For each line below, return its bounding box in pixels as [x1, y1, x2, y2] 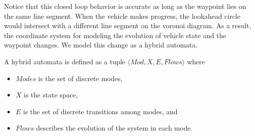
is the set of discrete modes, [38, 73, 123, 83]
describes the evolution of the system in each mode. [36, 123, 193, 133]
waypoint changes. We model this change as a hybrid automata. [4, 40, 198, 50]
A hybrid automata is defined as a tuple [4, 56, 125, 66]
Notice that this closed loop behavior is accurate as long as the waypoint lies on [4, 1, 246, 11]
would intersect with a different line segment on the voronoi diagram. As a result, [4, 20, 252, 31]
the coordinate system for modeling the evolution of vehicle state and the [4, 30, 226, 40]
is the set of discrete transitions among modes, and [23, 106, 178, 116]
